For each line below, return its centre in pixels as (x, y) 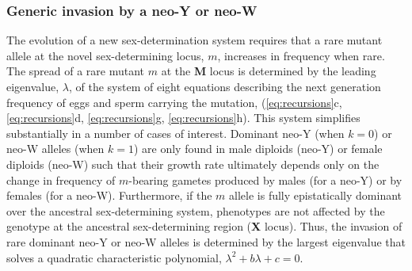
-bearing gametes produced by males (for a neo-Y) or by (265, 179)
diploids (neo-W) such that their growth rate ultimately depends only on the (193, 164)
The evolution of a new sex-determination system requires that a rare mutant (195, 40)
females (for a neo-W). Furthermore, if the (109, 195)
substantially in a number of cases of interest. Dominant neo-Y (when (175, 133)
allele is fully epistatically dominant (316, 195)
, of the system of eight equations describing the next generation (225, 86)
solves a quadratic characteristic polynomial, (114, 257)
